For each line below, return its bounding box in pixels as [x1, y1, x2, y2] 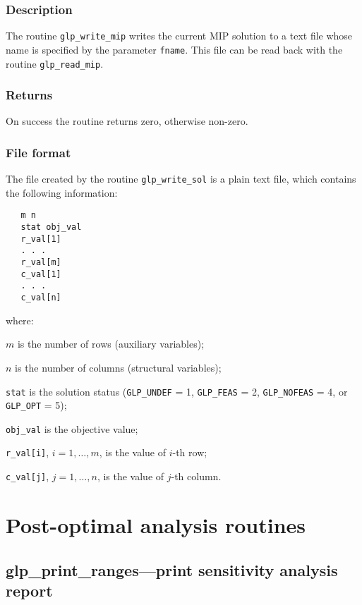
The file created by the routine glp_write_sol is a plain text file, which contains [6, 171, 356, 186]
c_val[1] [20, 269, 61, 279]
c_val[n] [20, 293, 61, 303]
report [6, 579, 53, 601]
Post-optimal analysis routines [6, 510, 306, 539]
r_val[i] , [6, 445, 49, 460]
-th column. [171, 469, 222, 484]
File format [6, 143, 71, 161]
